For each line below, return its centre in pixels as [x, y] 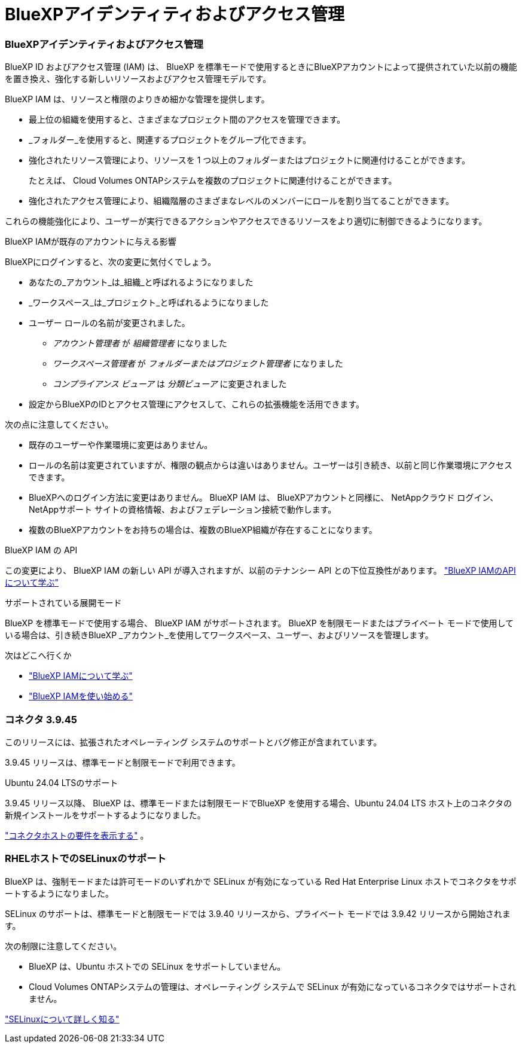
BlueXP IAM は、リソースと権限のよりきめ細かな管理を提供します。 [137, 99]
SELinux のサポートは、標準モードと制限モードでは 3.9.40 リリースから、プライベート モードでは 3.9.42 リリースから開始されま [258, 913]
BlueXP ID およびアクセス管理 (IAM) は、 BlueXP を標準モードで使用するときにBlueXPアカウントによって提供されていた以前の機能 [261, 67]
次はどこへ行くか [38, 656]
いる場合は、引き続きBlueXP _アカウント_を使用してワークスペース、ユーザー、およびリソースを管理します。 [219, 635]
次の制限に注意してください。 [63, 946]
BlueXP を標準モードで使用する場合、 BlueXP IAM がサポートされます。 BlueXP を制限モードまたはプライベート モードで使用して [260, 623]
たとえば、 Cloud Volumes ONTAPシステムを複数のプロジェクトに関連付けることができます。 [213, 181]
